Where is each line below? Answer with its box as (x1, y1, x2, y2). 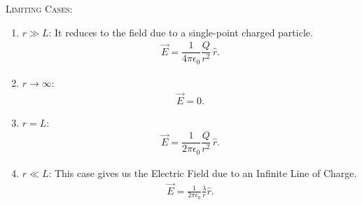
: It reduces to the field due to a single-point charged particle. (48, 24, 313, 39)
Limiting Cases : (6, 1, 73, 15)
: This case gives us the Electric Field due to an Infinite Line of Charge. (48, 165, 357, 180)
